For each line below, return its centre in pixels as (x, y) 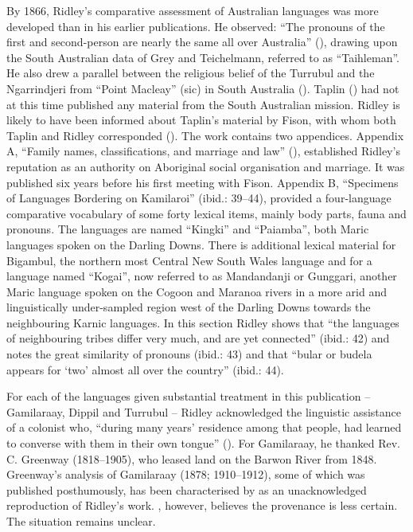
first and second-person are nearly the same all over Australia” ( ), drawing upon (202, 42)
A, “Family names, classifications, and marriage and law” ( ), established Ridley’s (203, 151)
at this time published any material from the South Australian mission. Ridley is (203, 104)
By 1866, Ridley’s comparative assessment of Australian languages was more (193, 10)
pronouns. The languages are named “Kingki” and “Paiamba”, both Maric (188, 229)
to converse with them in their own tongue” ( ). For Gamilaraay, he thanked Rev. (204, 443)
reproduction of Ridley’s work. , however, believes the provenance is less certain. (202, 505)
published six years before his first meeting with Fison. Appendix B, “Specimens (203, 182)
